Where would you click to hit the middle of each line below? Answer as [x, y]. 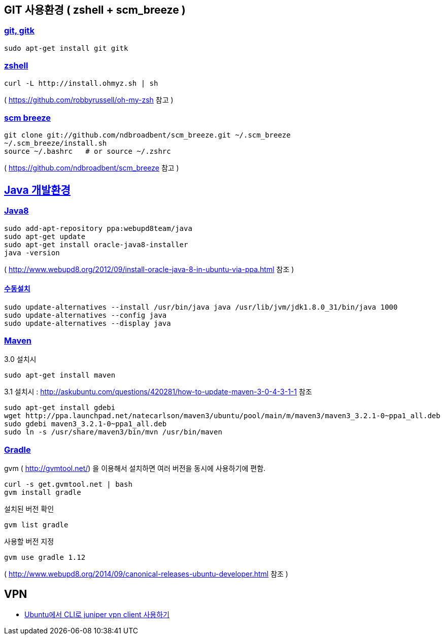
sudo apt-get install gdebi [60, 408]
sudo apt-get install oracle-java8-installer [96, 244]
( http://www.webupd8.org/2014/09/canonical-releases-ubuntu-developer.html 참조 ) [146, 574]
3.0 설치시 [20, 359]
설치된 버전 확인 [29, 509]
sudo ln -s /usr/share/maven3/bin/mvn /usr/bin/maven [113, 432]
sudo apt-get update [45, 236]
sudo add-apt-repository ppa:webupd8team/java [98, 228]
